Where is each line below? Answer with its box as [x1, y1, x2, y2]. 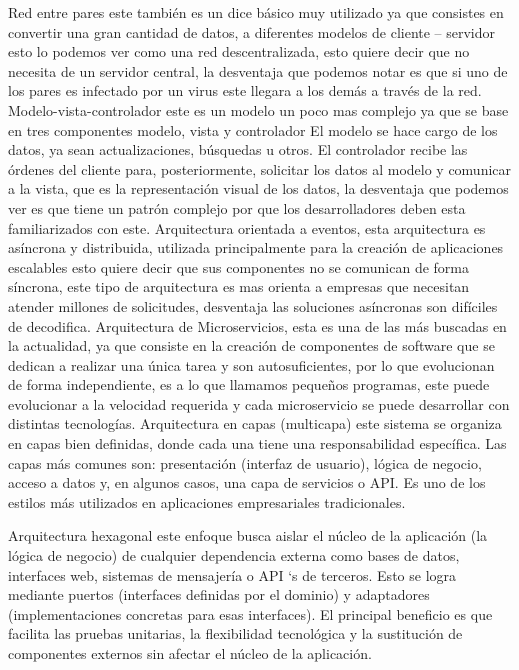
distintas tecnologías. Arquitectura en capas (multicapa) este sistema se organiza [8, 413, 502, 434]
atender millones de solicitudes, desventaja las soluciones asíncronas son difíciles [8, 295, 498, 316]
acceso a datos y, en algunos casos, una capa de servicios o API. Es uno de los [8, 472, 486, 493]
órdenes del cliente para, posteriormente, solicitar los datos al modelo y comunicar [8, 158, 512, 179]
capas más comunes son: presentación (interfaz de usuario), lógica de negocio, [8, 452, 482, 473]
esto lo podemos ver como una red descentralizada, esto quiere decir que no [8, 41, 470, 62]
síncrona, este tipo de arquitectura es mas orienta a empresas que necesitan [8, 276, 470, 297]
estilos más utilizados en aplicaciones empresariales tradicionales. [8, 491, 406, 512]
